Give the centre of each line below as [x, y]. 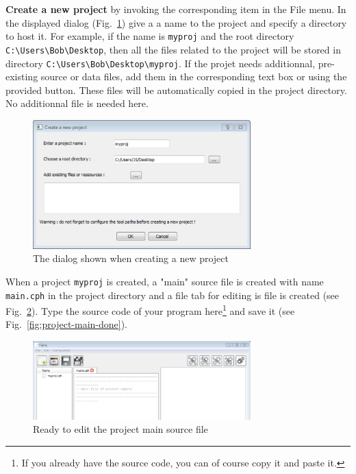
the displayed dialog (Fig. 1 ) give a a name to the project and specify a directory [176, 22]
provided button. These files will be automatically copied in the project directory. [176, 90]
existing [22, 76]
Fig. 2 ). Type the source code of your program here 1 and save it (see [150, 310]
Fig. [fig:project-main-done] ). [67, 324]
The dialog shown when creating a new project [131, 258]
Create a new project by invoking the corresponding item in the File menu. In [176, 9]
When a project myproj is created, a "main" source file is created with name [165, 281]
